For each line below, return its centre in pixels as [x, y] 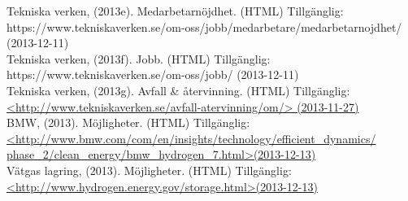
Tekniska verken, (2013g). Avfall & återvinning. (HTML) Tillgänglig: [178, 90]
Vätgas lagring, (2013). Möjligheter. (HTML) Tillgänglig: [149, 170]
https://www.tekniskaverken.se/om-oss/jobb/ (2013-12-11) [153, 74]
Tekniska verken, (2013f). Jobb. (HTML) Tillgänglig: [139, 58]
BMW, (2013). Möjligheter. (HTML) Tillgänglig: [128, 122]
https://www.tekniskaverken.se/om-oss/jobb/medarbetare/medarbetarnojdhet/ [204, 26]
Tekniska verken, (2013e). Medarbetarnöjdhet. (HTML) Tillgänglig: [175, 11]
